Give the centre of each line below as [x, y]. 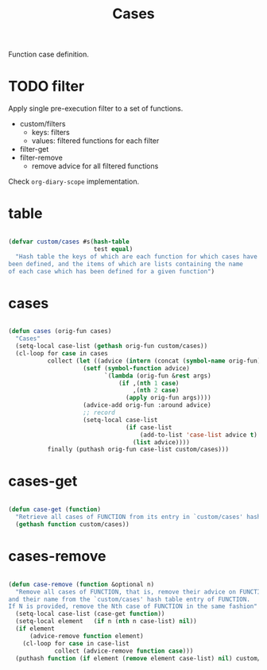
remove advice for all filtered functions [95, 166]
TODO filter [46, 86]
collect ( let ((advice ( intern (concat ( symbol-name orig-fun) [154, 361]
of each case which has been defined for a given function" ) [112, 271]
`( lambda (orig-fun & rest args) [158, 376]
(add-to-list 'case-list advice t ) [199, 435]
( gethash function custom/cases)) [72, 524]
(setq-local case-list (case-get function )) [90, 614]
